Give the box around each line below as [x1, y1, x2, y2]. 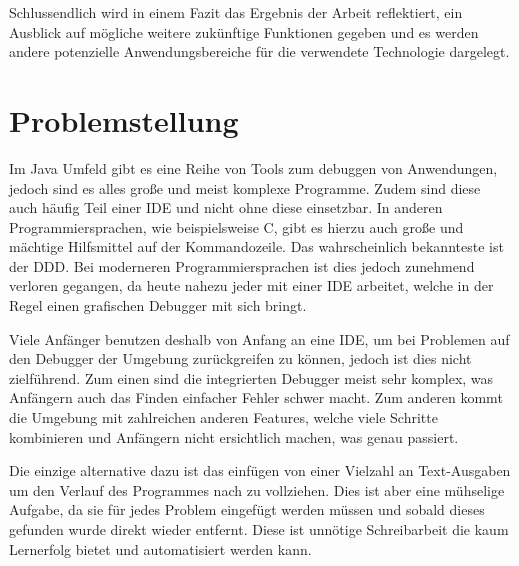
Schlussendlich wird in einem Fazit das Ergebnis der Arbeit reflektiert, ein [9, 2, 463, 22]
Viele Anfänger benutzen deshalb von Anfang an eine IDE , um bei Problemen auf [9, 328, 510, 349]
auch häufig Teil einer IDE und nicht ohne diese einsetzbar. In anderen [9, 197, 443, 218]
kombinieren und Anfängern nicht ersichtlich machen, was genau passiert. [9, 426, 459, 447]
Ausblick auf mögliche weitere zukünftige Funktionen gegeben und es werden [9, 21, 479, 42]
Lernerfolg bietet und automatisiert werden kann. [9, 538, 312, 559]
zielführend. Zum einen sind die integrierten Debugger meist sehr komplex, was [9, 367, 494, 388]
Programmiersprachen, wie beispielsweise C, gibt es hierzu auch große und [9, 216, 464, 237]
